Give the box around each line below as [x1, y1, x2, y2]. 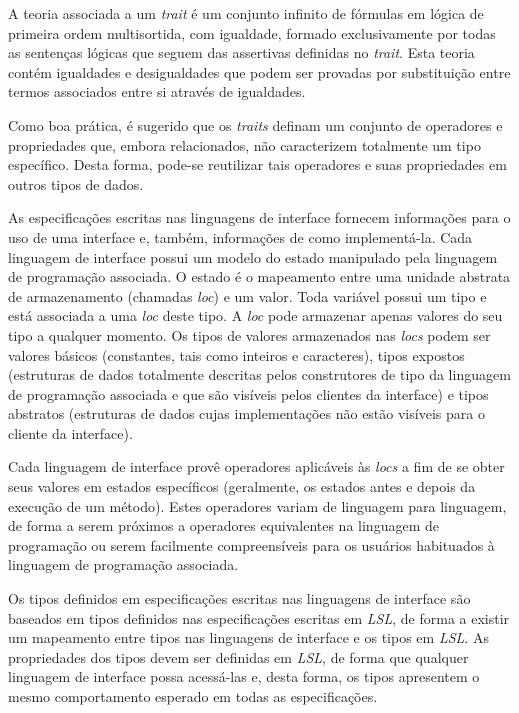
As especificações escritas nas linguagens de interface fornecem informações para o [8, 207, 511, 228]
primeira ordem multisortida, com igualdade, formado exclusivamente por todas [8, 22, 496, 43]
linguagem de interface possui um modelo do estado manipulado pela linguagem [8, 246, 498, 267]
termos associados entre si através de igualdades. [8, 81, 306, 102]
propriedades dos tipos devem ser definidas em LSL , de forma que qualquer [8, 646, 469, 667]
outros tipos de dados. [8, 173, 144, 194]
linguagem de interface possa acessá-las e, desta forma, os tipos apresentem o [8, 666, 480, 687]
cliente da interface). [8, 422, 133, 443]
